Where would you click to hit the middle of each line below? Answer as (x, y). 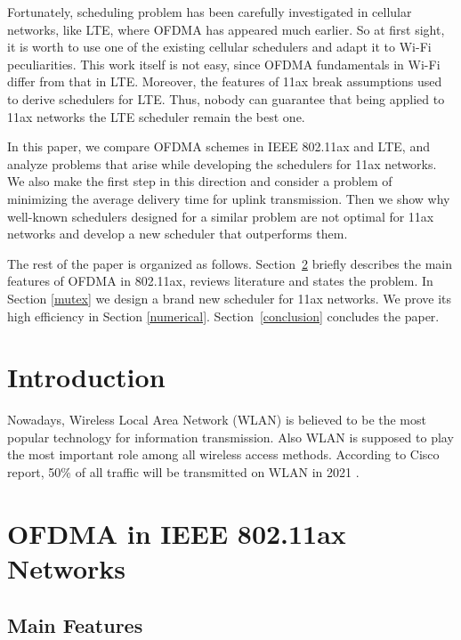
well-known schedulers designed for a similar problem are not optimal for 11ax (221, 216)
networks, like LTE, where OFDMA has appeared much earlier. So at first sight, (226, 29)
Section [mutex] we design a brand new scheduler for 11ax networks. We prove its (230, 298)
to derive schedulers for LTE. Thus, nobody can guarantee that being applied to (226, 98)
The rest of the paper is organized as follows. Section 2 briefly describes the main (230, 263)
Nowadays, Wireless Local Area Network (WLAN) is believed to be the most (217, 420)
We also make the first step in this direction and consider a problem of (200, 181)
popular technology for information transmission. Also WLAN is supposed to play (230, 437)
